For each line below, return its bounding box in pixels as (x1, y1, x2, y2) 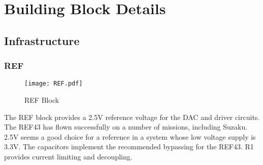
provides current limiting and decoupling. (4, 151, 133, 161)
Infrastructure (4, 32, 80, 48)
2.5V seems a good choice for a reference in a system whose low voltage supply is (4, 131, 256, 142)
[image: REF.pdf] (24, 80, 83, 88)
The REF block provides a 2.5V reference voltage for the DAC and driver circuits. (4, 111, 260, 122)
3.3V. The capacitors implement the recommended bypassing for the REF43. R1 (4, 141, 254, 152)
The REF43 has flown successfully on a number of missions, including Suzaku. (4, 121, 248, 132)
